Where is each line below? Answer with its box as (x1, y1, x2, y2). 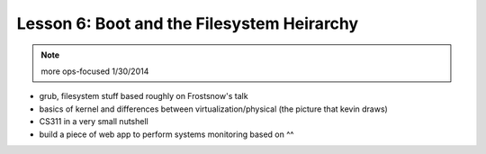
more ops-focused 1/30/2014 (40, 66, 149, 77)
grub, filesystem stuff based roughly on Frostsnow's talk (39, 91, 248, 102)
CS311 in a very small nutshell (39, 116, 148, 127)
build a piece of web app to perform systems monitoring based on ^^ (39, 129, 294, 140)
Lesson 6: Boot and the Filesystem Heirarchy (16, 14, 359, 33)
